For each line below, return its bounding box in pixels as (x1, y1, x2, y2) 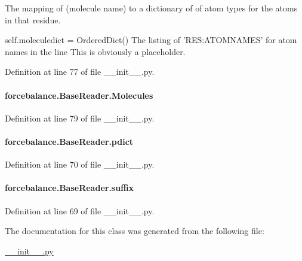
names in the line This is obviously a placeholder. (5, 45, 186, 57)
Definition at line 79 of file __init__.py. (5, 111, 155, 124)
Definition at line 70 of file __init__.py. (5, 158, 155, 171)
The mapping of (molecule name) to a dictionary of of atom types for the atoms (5, 2, 298, 14)
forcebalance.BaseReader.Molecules (5, 89, 153, 101)
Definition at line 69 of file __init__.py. (5, 204, 155, 217)
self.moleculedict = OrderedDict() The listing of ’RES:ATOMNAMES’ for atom (5, 34, 297, 46)
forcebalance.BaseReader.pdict (5, 135, 134, 147)
